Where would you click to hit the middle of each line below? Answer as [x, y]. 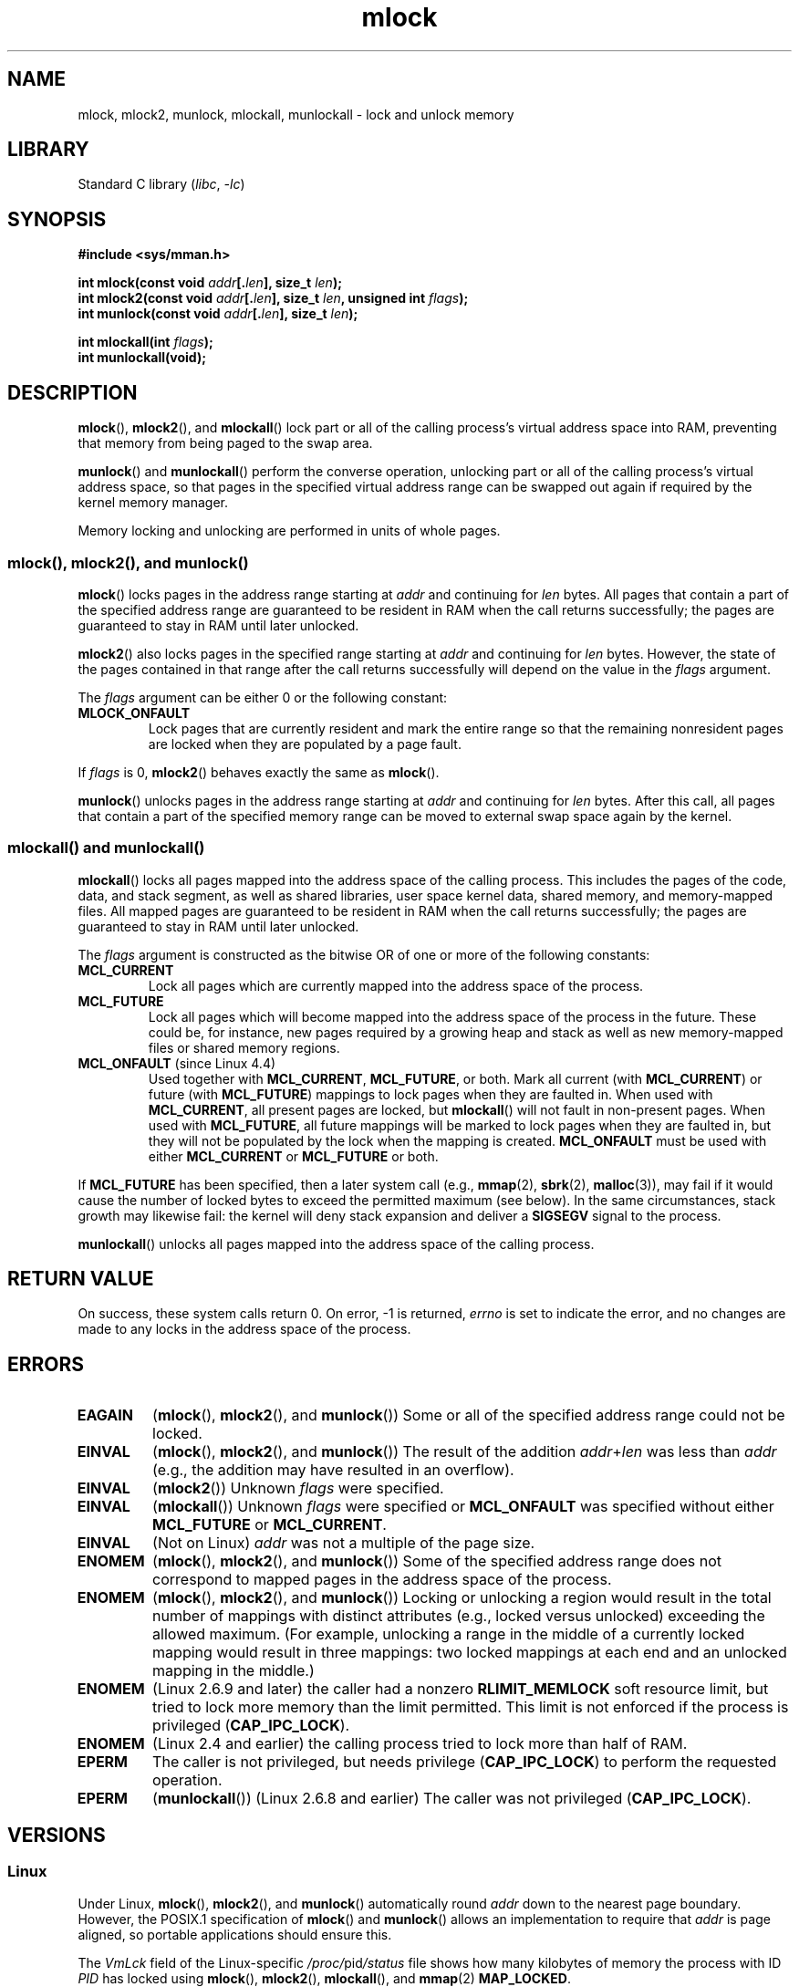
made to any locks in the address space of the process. [244, 1329]
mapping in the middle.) [233, 1671]
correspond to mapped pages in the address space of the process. [382, 1580]
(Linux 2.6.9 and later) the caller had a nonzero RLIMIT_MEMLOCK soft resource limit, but [461, 1689]
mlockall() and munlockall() [106, 848]
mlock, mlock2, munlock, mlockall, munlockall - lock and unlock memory [296, 114]
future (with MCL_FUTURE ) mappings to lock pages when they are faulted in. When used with [431, 1094]
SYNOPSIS [57, 219]
